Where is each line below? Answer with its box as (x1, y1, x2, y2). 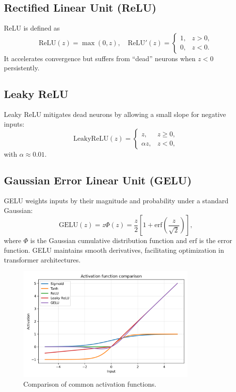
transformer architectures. (4, 254, 81, 264)
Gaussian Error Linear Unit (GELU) (4, 173, 192, 188)
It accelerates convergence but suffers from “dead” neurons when (4, 53, 196, 63)
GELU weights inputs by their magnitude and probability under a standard (4, 196, 229, 206)
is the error (199, 235, 232, 245)
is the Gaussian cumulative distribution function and (30, 235, 187, 245)
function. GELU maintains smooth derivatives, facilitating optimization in (4, 245, 224, 255)
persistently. (4, 63, 40, 73)
